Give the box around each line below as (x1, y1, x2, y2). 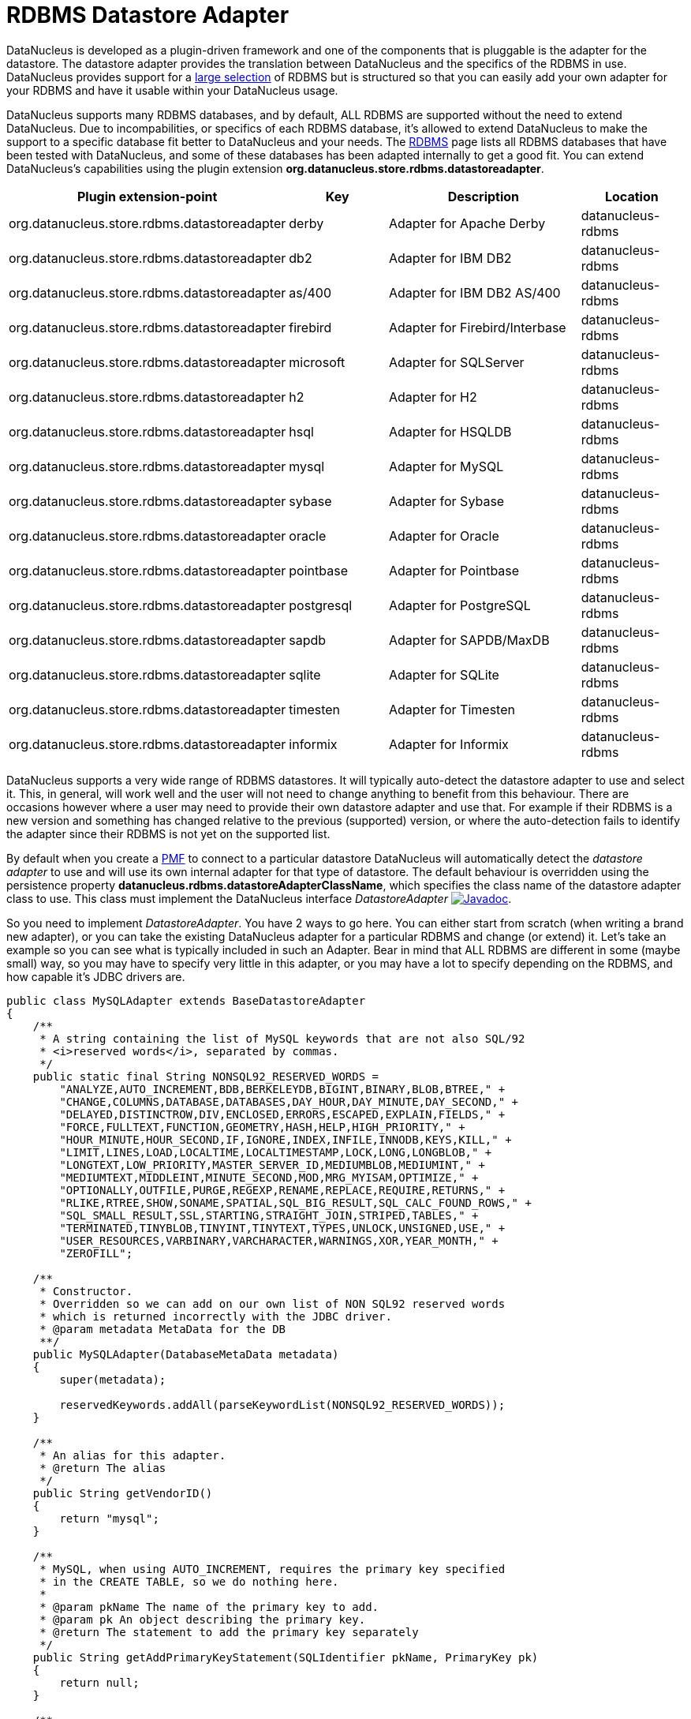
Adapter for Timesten (389, 701, 515, 717)
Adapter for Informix (389, 736, 509, 752)
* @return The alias (39, 1461, 166, 1474)
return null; (59, 1676, 140, 1689)
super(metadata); (59, 1373, 166, 1386)
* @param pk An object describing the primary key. (39, 1612, 366, 1626)
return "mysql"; (59, 1511, 159, 1525)
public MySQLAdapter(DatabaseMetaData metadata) (32, 1347, 339, 1361)
